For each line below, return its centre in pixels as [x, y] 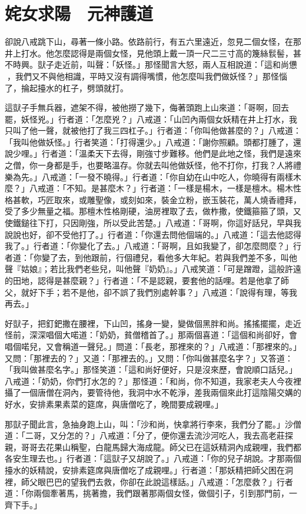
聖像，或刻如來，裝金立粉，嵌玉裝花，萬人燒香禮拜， [198, 199]
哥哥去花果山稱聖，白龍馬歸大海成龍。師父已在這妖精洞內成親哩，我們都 [161, 447]
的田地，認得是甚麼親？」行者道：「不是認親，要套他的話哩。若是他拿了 [143, 280]
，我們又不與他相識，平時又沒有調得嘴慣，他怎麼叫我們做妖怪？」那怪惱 [147, 76]
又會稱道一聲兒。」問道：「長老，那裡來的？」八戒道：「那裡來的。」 [173, 346]
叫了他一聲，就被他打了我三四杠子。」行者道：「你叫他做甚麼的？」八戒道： [157, 130]
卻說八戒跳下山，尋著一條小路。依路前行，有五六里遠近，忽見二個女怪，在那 [153, 42]
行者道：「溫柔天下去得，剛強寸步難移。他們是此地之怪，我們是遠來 [171, 153]
